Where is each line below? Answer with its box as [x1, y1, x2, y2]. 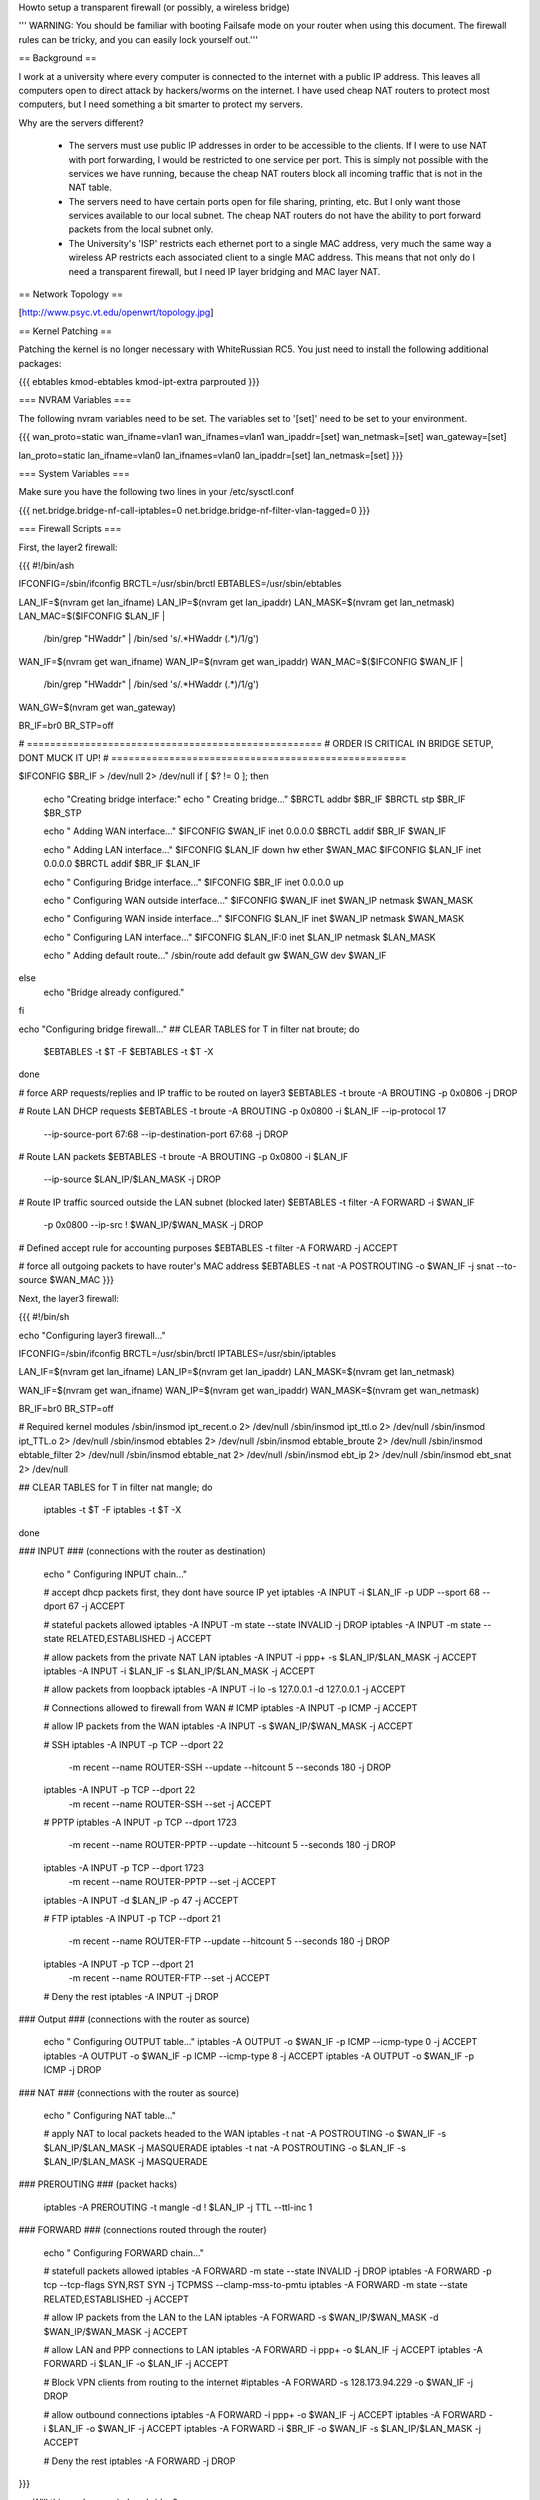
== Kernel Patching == [18, 325, 112, 337]
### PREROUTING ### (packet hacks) [18, 2178, 178, 2190]
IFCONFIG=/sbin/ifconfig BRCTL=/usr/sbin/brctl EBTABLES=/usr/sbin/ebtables [18, 578, 342, 590]
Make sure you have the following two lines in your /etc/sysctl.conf [18, 486, 295, 498]
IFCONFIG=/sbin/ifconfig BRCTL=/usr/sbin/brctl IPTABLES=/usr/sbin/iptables [18, 1347, 337, 1359]
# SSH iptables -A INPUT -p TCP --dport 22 [43, 1738, 224, 1750]
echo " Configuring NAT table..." [43, 2109, 177, 2121]
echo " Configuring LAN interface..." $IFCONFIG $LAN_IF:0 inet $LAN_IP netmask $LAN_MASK [43, 931, 436, 943]
